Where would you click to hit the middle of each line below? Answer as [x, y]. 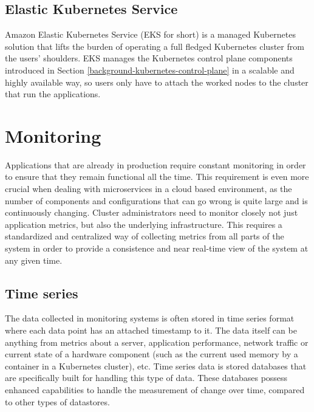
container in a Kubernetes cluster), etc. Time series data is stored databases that [156, 366]
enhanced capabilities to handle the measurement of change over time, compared [155, 390]
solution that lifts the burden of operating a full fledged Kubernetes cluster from [155, 46]
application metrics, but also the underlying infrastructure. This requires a [144, 224]
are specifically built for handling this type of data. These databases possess [146, 378]
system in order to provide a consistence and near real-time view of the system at [157, 248]
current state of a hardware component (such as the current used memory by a [152, 354]
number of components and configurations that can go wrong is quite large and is [156, 200]
